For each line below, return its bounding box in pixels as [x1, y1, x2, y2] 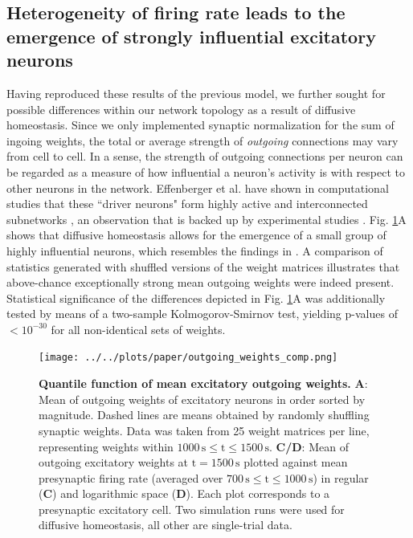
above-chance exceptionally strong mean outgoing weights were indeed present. [6, 274, 395, 291]
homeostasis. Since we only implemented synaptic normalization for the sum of [6, 116, 395, 133]
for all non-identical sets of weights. [51, 320, 226, 337]
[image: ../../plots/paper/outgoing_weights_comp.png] [39, 352, 338, 364]
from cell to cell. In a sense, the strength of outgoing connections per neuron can [6, 148, 403, 165]
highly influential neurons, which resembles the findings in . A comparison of [6, 242, 383, 259]
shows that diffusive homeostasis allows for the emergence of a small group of [6, 226, 386, 243]
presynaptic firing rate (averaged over [39, 469, 223, 486]
